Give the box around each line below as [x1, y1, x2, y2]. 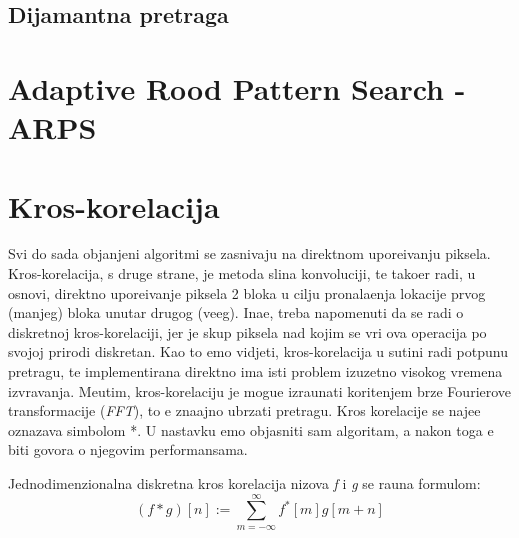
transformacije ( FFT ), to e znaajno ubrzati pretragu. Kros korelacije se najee [8, 400, 481, 421]
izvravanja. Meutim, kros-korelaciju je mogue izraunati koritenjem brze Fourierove [8, 380, 512, 401]
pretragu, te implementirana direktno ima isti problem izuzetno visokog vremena [8, 361, 503, 382]
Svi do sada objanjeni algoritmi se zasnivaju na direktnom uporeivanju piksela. [8, 243, 491, 264]
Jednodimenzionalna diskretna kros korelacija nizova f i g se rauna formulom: [8, 473, 481, 493]
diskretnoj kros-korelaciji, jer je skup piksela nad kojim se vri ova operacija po [8, 321, 487, 342]
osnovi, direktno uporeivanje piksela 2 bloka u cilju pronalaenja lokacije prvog [8, 282, 486, 303]
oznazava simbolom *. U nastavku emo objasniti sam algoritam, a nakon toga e [8, 419, 494, 440]
